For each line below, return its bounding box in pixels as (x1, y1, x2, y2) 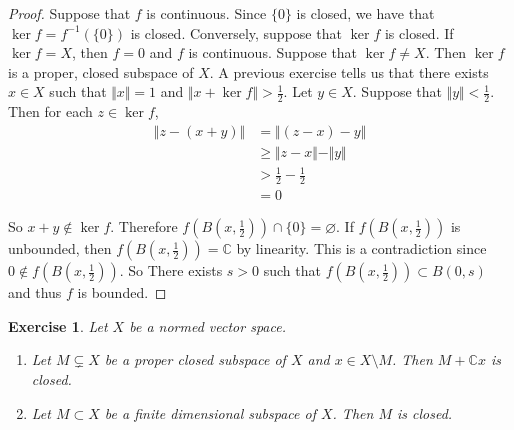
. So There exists (119, 260, 223, 281)
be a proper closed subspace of (104, 349, 286, 370)
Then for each (8, 101, 93, 122)
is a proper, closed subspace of (8, 61, 194, 82)
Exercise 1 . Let (8, 315, 108, 336)
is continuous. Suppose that (188, 42, 358, 63)
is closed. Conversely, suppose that (130, 22, 342, 43)
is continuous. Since (146, 3, 267, 23)
